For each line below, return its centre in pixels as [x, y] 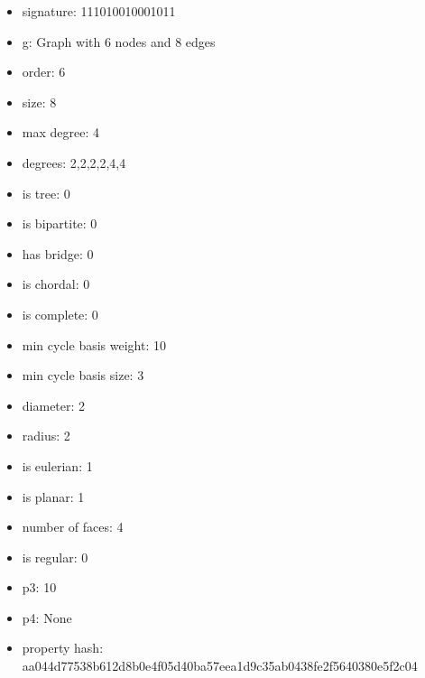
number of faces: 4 [73, 527]
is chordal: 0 [56, 284]
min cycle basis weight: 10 [94, 344]
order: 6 [44, 72]
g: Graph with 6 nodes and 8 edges [119, 41]
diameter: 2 [54, 405]
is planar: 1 [53, 496]
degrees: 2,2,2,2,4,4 [74, 162]
